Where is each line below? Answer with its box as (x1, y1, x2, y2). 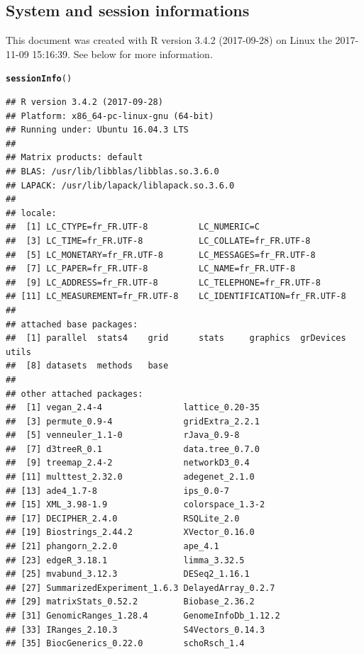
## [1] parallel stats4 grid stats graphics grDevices (6, 333, 346, 344)
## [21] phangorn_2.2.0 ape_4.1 (6, 541, 219, 552)
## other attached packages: (6, 388, 143, 399)
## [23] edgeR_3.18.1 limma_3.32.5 (6, 555, 245, 565)
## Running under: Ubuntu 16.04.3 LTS (6, 125, 189, 135)
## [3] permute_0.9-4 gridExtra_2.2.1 (6, 416, 260, 427)
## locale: (6, 208, 57, 218)
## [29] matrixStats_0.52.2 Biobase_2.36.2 (6, 597, 255, 607)
